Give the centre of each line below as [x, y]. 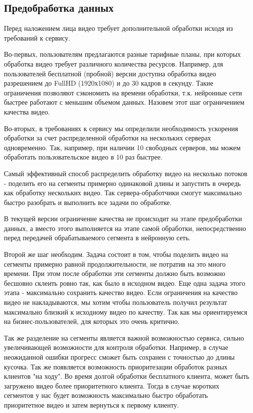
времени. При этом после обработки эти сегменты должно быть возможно [115, 273]
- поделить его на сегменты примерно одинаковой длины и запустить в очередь [122, 183]
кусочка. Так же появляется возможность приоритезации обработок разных [116, 366]
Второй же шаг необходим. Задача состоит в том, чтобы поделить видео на [116, 254]
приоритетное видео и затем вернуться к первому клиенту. [92, 404]
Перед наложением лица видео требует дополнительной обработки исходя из [118, 28]
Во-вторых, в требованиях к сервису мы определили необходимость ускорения [121, 128]
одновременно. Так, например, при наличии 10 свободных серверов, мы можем [122, 147]
